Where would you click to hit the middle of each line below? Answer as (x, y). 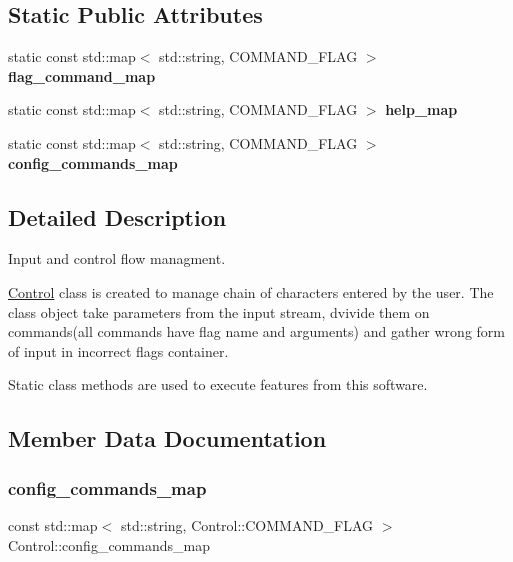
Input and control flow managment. (117, 258)
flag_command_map (82, 75)
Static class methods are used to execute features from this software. (218, 384)
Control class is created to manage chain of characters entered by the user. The (251, 291)
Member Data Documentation (167, 438)
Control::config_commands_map (109, 544)
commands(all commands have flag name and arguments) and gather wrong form (256, 331)
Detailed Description (117, 216)
